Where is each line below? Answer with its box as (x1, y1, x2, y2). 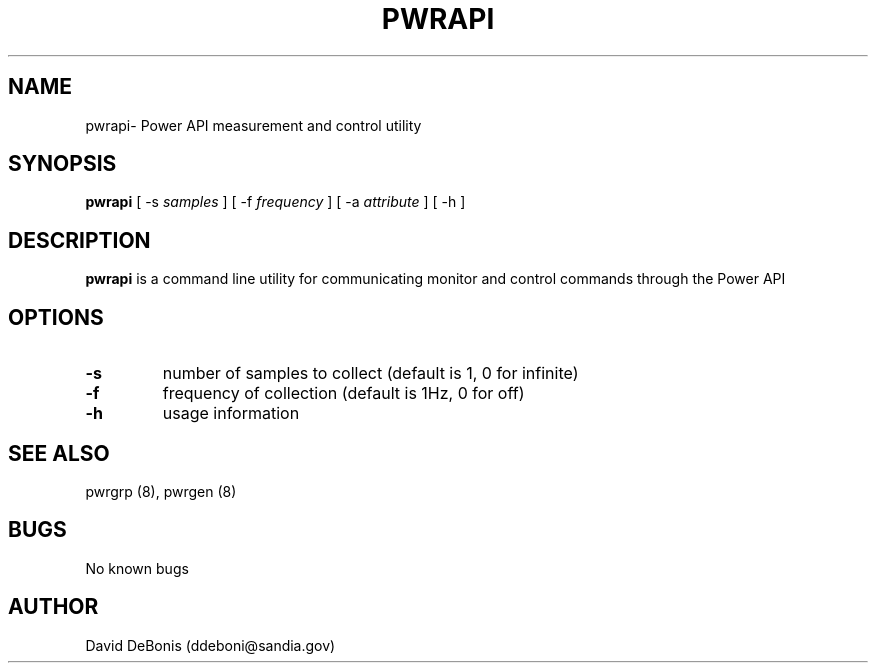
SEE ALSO (8, 440, 110, 466)
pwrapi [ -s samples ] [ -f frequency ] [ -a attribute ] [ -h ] (85, 193, 466, 211)
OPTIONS (8, 304, 104, 330)
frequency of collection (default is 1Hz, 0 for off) (162, 383, 525, 404)
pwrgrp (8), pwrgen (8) (85, 482, 237, 500)
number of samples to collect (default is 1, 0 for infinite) (162, 363, 579, 384)
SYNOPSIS (8, 151, 117, 177)
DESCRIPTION (8, 227, 151, 253)
